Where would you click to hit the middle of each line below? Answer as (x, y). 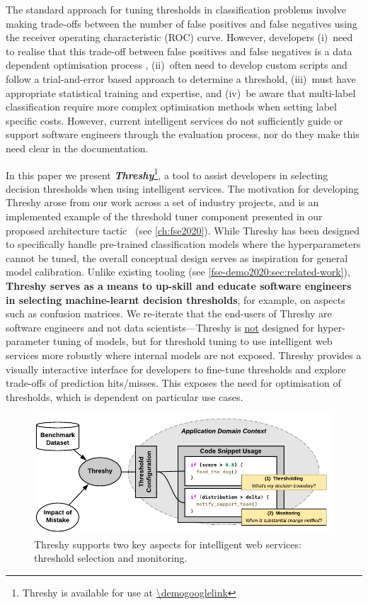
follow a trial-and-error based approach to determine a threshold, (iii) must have (181, 78)
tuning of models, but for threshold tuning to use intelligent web (192, 341)
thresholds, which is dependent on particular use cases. (125, 396)
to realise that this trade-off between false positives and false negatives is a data (179, 51)
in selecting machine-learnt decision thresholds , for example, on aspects (176, 299)
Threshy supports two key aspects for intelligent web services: (168, 544)
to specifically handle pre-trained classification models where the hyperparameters (183, 244)
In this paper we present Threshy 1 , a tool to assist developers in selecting (167, 174)
